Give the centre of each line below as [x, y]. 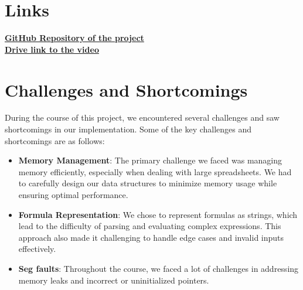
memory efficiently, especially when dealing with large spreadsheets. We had [155, 171]
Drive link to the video [52, 49]
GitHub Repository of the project [74, 38]
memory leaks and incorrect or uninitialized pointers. [114, 280]
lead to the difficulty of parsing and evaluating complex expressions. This [150, 226]
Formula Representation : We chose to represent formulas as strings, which [158, 214]
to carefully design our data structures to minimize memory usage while [148, 183]
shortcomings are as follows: [55, 140]
